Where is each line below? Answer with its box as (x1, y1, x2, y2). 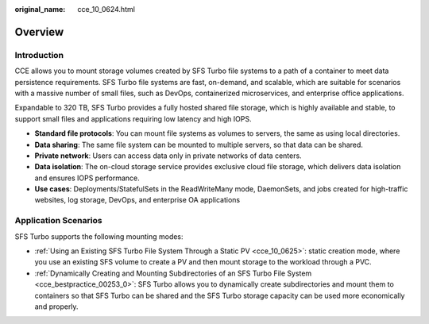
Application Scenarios (14, 215, 102, 226)
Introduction (14, 49, 64, 60)
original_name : (14, 5, 66, 13)
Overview (14, 25, 64, 39)
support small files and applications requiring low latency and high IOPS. (14, 114, 252, 123)
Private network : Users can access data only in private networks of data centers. (34, 151, 302, 160)
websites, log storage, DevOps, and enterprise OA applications (34, 195, 241, 205)
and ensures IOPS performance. (34, 173, 141, 183)
